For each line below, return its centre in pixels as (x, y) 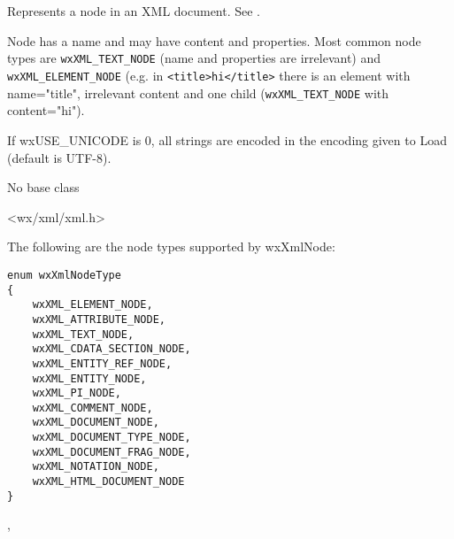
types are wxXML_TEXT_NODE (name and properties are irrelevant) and (194, 58)
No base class (43, 187)
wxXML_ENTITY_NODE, (89, 378)
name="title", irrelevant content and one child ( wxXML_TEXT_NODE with (198, 92)
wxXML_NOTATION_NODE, (96, 467)
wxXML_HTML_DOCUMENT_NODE (108, 482)
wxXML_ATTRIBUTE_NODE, (99, 319)
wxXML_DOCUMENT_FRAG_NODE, (112, 452)
